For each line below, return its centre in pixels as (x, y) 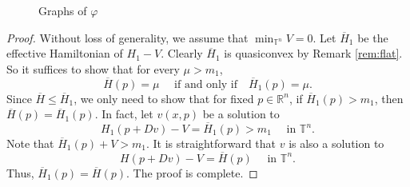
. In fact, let (124, 114)
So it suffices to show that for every (93, 68)
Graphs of (63, 10)
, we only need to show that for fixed (164, 98)
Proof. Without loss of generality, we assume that (127, 37)
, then (389, 98)
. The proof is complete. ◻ (192, 172)
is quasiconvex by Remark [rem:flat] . (313, 53)
